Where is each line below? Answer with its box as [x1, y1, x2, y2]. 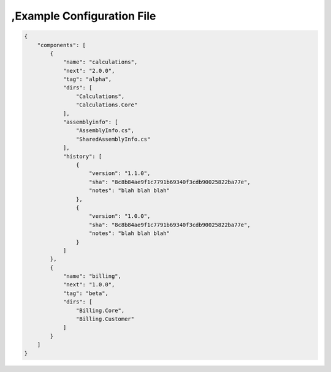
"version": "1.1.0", [89, 170, 151, 177]
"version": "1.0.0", [89, 213, 151, 220]
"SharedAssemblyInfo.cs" [75, 135, 151, 143]
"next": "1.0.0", [63, 281, 115, 288]
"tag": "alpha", [63, 76, 112, 83]
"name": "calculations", [63, 59, 138, 65]
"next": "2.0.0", [63, 67, 115, 74]
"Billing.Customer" [75, 316, 135, 322]
